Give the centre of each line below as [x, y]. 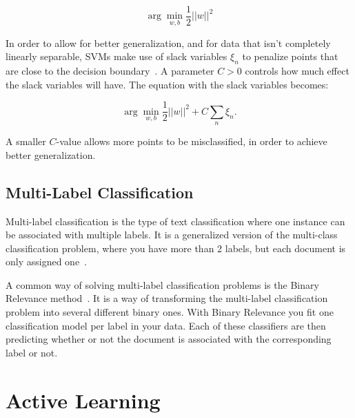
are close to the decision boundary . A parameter [110, 71]
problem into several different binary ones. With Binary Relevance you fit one [170, 312]
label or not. [32, 352]
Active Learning [83, 400]
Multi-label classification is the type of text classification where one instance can [175, 221]
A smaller [26, 141]
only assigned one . [47, 262]
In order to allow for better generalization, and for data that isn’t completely [168, 42]
